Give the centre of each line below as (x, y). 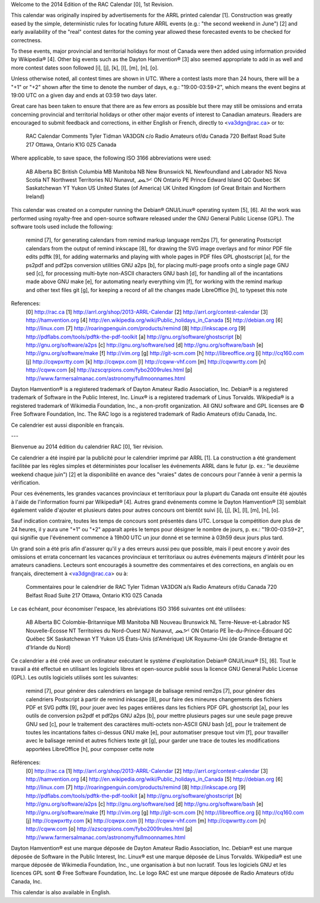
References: (26, 303)
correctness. (26, 40)
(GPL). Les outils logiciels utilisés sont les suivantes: (75, 677)
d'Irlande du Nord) (48, 647)
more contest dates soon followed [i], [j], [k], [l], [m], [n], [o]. (85, 68)
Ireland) (35, 197)
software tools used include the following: (62, 226)
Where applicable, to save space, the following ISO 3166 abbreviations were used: (111, 158)
